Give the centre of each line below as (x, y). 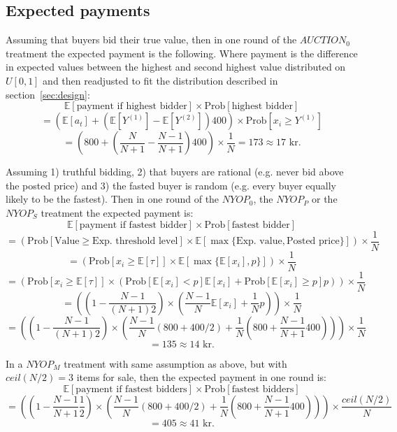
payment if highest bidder (132, 107)
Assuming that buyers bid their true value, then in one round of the (151, 39)
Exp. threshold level (135, 242)
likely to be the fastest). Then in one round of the (113, 199)
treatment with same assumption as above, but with (175, 363)
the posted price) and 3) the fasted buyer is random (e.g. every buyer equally (171, 185)
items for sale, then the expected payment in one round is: (201, 377)
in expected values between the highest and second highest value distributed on (176, 67)
